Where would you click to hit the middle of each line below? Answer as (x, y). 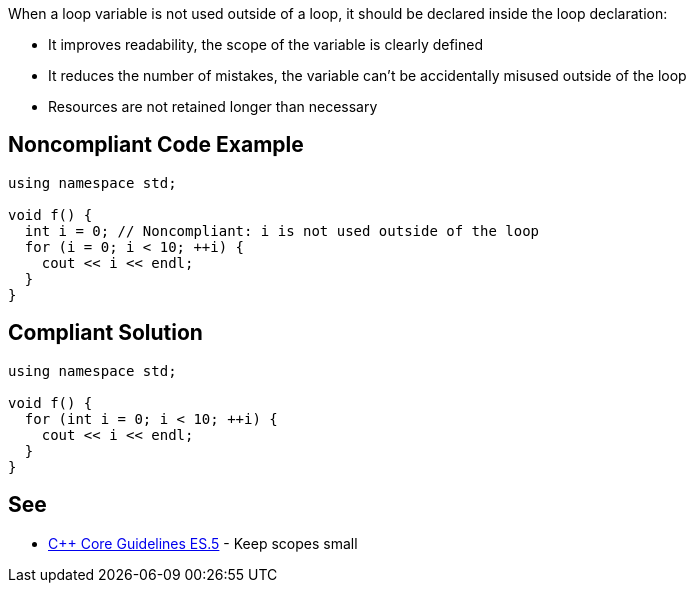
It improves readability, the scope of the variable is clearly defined (266, 44)
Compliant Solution (105, 333)
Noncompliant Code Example (156, 145)
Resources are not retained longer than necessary (213, 106)
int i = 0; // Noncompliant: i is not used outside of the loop (282, 230)
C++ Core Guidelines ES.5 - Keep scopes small (203, 543)
